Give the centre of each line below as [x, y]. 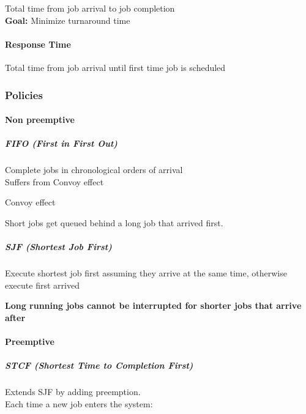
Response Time [38, 44]
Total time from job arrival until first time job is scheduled [115, 67]
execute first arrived [42, 285]
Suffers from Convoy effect [54, 181]
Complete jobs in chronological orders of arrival [94, 170]
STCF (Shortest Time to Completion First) [99, 365]
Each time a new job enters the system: [79, 403]
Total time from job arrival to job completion [90, 8]
